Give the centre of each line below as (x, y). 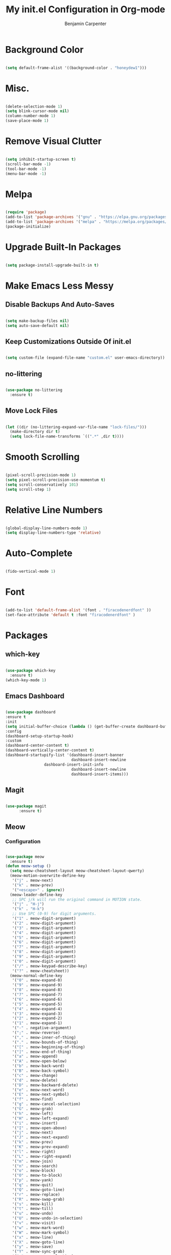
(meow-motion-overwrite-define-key (48, 876)
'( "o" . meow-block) (34, 1171)
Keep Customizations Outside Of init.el (68, 341)
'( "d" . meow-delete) (35, 1080)
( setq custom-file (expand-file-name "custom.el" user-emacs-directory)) (85, 358)
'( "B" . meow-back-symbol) (41, 1071)
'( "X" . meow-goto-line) (38, 1242)
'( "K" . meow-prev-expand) (41, 1147)
